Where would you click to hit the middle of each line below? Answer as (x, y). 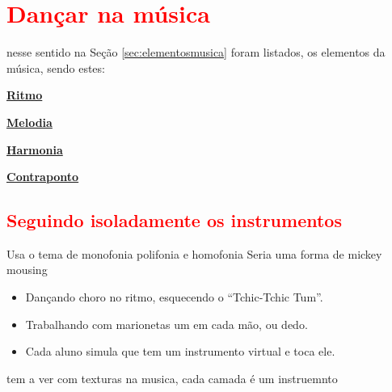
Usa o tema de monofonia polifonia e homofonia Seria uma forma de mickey (194, 253)
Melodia (30, 122)
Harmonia (35, 149)
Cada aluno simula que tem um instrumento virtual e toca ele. (180, 351)
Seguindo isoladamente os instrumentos (174, 220)
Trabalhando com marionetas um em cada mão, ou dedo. (166, 324)
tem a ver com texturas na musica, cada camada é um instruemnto (172, 378)
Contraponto (43, 177)
